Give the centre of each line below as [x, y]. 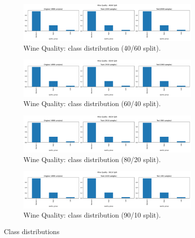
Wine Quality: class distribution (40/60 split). [92, 47]
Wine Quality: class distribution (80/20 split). [92, 159]
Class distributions [32, 231]
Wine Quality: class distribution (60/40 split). [92, 103]
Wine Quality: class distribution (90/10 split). [92, 215]
